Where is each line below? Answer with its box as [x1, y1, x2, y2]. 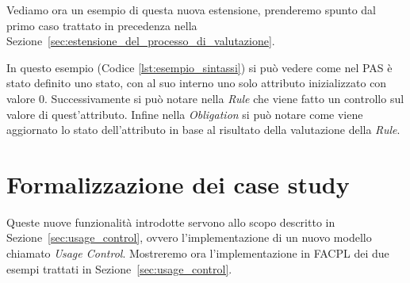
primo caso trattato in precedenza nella [6, 17, 197, 33]
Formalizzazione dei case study [6, 167, 350, 200]
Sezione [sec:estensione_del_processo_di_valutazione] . [6, 33, 275, 49]
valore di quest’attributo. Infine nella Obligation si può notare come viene [6, 105, 363, 122]
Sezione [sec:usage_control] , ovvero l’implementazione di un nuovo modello [6, 229, 372, 246]
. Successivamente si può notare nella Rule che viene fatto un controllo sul [44, 90, 404, 106]
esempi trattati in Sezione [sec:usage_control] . [6, 260, 232, 277]
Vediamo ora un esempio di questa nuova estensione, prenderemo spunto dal [6, 2, 376, 17]
